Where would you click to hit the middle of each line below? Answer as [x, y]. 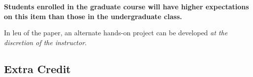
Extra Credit [37, 68]
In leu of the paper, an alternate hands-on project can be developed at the [116, 33]
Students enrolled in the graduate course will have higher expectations [126, 6]
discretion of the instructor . [45, 42]
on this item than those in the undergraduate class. [93, 16]
